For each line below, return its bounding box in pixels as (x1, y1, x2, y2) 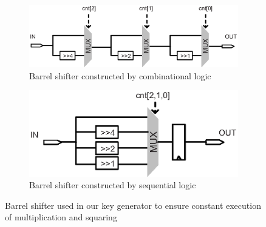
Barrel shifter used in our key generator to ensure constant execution (5, 199, 261, 211)
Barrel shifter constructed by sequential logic (29, 179, 196, 191)
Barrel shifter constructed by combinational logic (29, 69, 211, 82)
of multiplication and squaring (5, 211, 117, 223)
